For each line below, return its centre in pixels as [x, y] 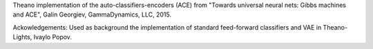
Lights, [22, 37]
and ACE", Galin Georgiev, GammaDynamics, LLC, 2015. [92, 14]
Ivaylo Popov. [53, 37]
